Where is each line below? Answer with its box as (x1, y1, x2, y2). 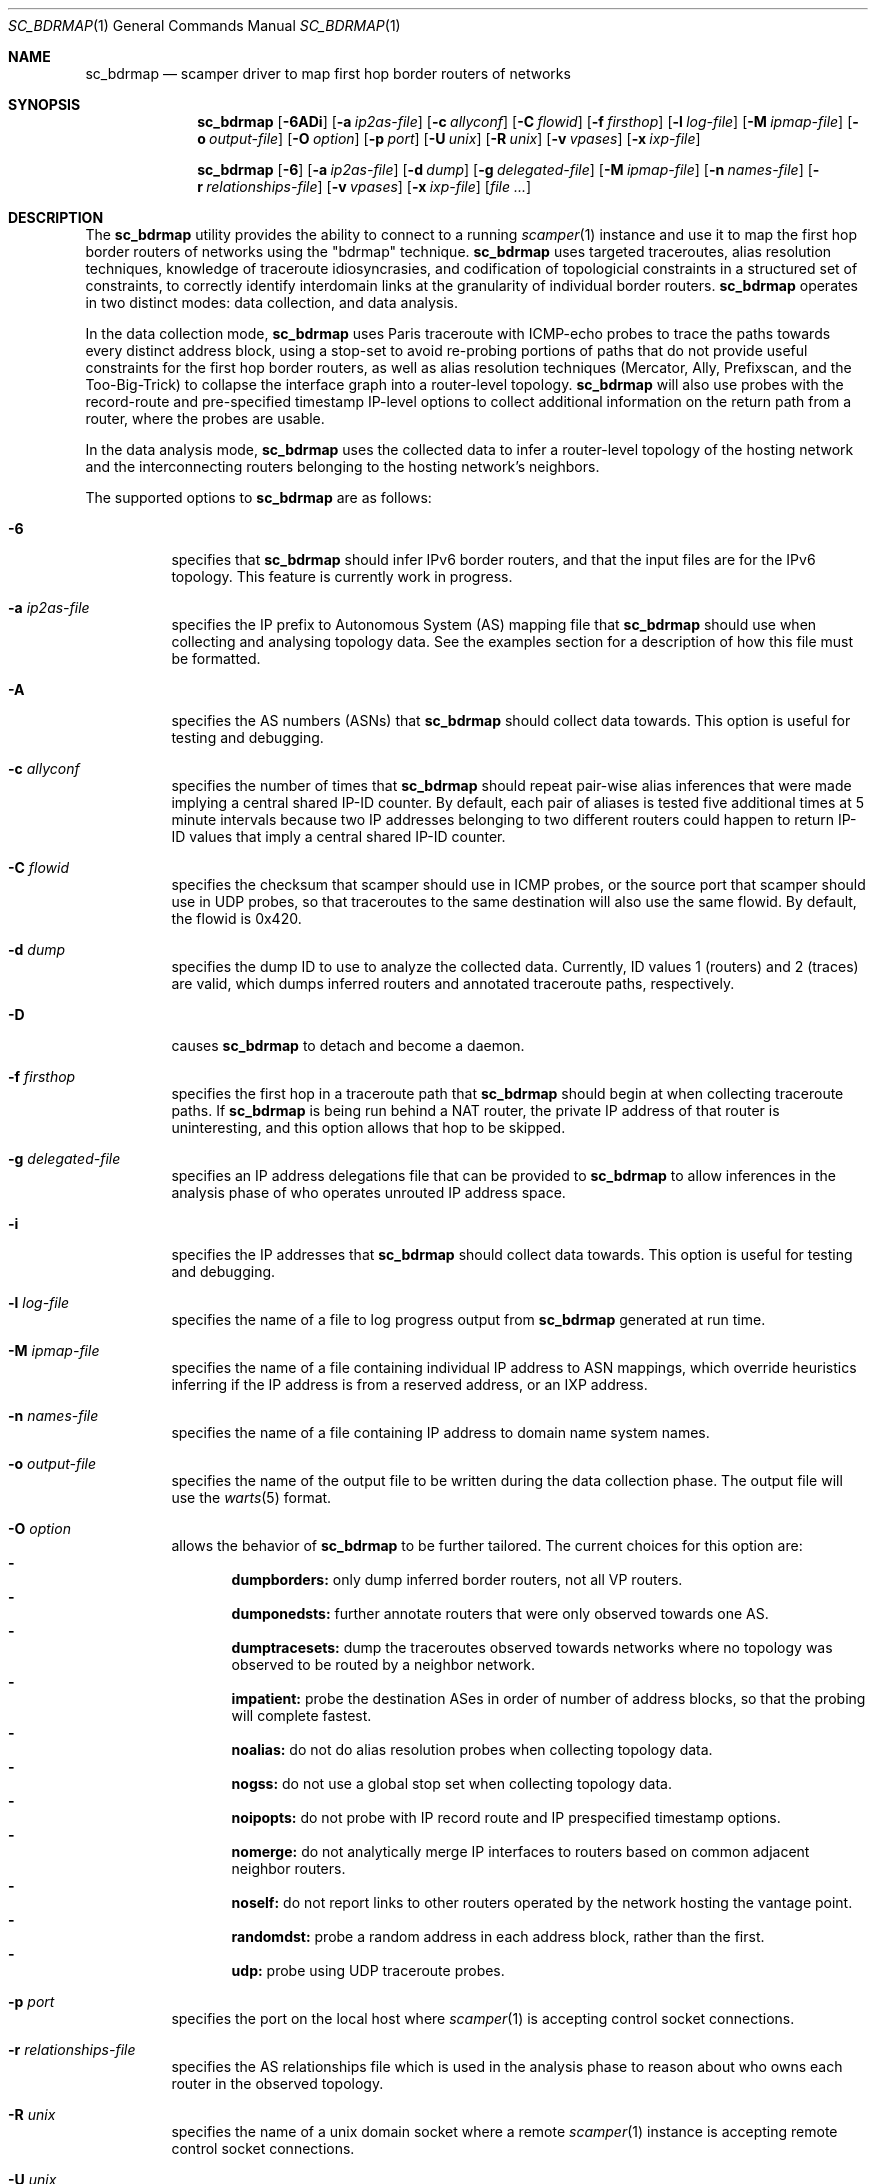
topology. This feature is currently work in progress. (171, 568, 513, 585)
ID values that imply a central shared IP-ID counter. (171, 828, 506, 845)
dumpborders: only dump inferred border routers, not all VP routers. (231, 1571, 683, 1588)
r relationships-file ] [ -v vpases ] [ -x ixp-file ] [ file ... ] (197, 178, 532, 195)
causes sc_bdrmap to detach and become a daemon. (171, 1037, 525, 1054)
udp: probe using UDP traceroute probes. (231, 1962, 505, 1979)
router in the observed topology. (171, 2075, 384, 2092)
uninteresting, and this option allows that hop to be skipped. (171, 1119, 566, 1136)
